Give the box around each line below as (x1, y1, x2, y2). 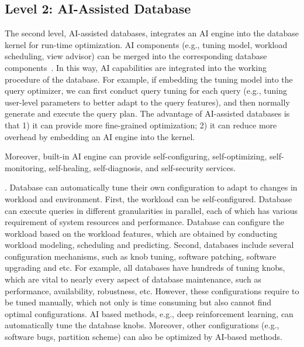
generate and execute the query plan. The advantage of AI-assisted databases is (5, 107, 290, 120)
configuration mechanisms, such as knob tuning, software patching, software (5, 250, 277, 262)
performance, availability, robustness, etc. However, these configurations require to (5, 284, 299, 297)
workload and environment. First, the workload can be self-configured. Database (5, 192, 292, 205)
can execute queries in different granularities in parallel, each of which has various (5, 204, 298, 216)
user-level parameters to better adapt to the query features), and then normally (5, 96, 290, 108)
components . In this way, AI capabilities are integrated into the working (5, 61, 267, 73)
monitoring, (5, 161, 46, 173)
